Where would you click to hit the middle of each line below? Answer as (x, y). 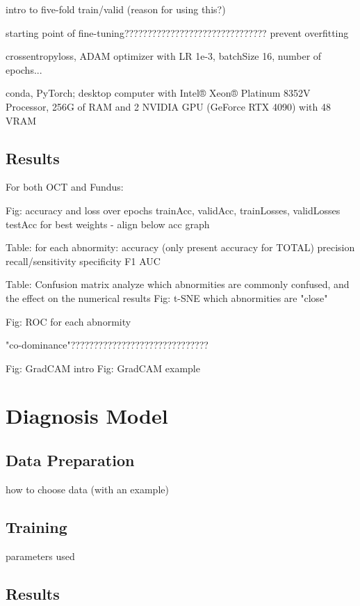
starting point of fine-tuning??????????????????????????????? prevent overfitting (177, 32)
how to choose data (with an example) (87, 489)
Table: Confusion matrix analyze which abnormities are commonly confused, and (178, 284)
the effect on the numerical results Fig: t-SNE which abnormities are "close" (167, 297)
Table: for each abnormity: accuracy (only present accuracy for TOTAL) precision (180, 247)
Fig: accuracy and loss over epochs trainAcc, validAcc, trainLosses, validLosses (173, 210)
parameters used (40, 556)
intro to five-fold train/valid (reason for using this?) (116, 9)
